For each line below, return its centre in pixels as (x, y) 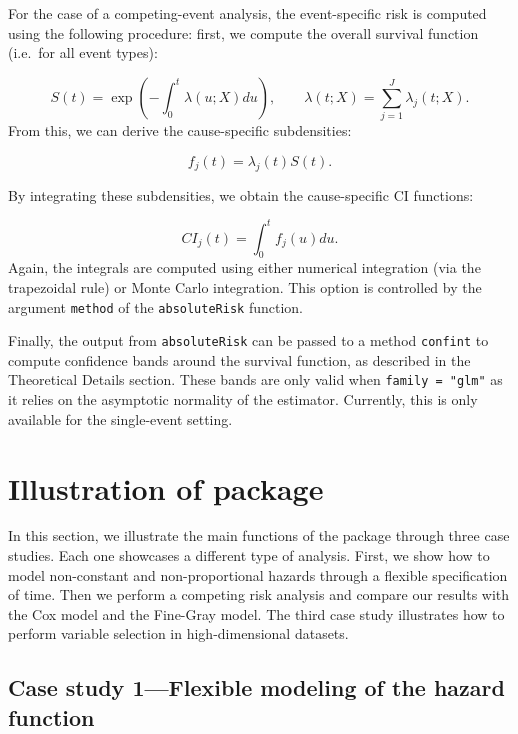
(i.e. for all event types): (83, 52)
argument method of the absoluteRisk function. (155, 306)
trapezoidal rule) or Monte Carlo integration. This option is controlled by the (245, 286)
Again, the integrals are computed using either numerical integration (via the (244, 267)
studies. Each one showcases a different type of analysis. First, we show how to (249, 555)
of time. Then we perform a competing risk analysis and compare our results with (259, 594)
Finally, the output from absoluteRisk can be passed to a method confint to (248, 340)
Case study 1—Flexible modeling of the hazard (256, 687)
